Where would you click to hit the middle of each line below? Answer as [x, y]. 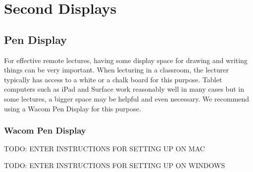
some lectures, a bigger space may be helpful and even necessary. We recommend [127, 98]
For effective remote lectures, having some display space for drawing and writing [126, 60]
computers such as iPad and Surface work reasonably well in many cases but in [124, 89]
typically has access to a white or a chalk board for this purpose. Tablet [113, 79]
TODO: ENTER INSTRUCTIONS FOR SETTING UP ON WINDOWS [115, 165]
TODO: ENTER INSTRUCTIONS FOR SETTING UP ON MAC [104, 149]
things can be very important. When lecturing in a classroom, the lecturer [116, 70]
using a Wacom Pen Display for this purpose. [73, 108]
